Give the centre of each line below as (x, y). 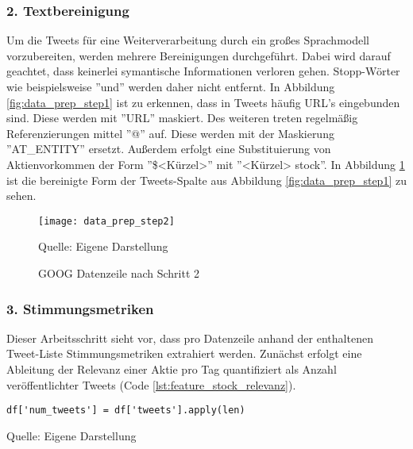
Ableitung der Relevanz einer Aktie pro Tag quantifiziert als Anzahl (172, 369)
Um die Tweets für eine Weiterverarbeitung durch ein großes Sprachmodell (188, 40)
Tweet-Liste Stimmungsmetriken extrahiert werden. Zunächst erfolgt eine (184, 353)
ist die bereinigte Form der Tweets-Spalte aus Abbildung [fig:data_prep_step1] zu (206, 180)
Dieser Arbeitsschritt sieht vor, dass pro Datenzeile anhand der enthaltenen (190, 338)
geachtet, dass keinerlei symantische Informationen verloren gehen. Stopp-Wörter (203, 71)
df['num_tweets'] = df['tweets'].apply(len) (126, 411)
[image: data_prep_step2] (106, 221)
